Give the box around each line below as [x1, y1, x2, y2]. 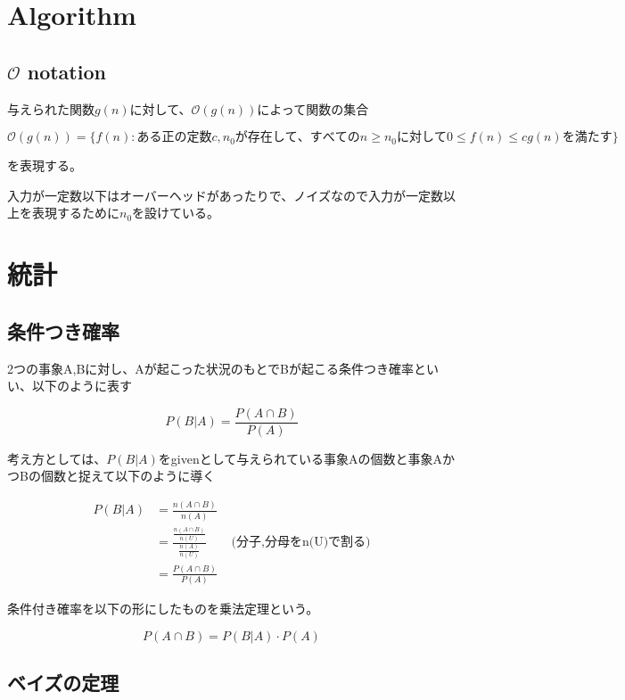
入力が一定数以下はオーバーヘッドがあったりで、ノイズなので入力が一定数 [7, 185, 443, 204]
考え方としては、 [7, 449, 107, 467]
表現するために [31, 203, 119, 222]
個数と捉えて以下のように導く [40, 466, 216, 485]
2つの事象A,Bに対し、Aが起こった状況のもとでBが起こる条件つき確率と [7, 358, 427, 377]
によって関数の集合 [257, 99, 369, 118]
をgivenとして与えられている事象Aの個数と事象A [158, 449, 442, 467]
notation [27, 57, 106, 85]
